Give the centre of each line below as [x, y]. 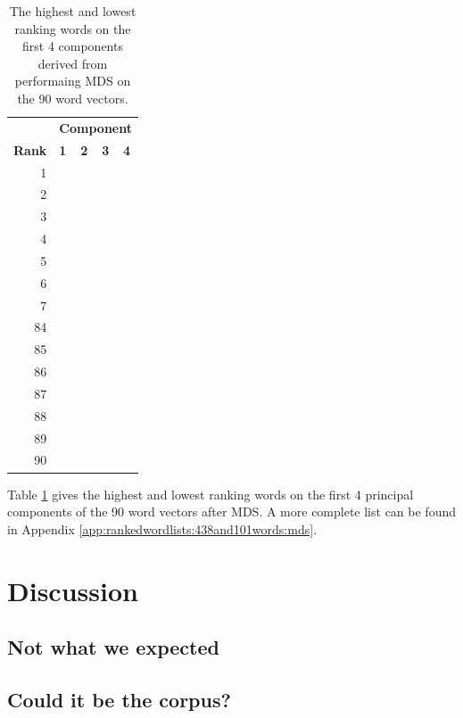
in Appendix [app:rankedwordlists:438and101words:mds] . [162, 528]
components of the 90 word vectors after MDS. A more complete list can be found [231, 512]
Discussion [73, 590]
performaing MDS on [73, 81]
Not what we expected [113, 647]
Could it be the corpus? [119, 699]
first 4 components [73, 46]
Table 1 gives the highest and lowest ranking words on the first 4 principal [211, 494]
